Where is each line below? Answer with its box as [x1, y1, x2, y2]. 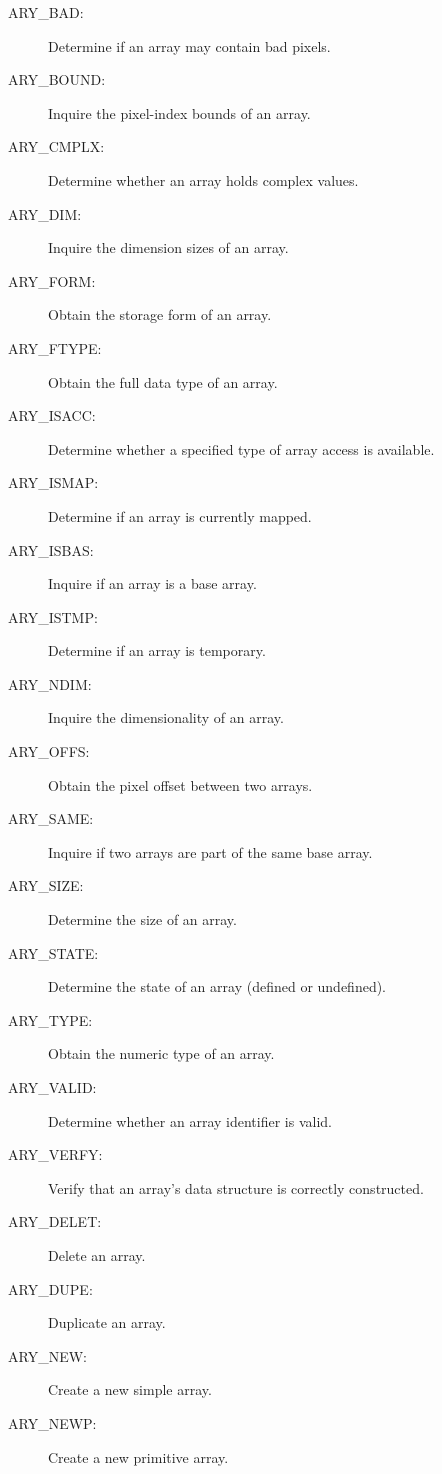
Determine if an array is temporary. [48, 640, 266, 661]
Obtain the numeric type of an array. [48, 1043, 275, 1064]
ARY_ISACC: [8, 405, 96, 426]
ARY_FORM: [8, 270, 96, 291]
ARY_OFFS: [8, 741, 90, 762]
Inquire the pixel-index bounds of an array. [48, 102, 311, 123]
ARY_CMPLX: [8, 136, 105, 157]
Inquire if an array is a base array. [48, 573, 257, 594]
